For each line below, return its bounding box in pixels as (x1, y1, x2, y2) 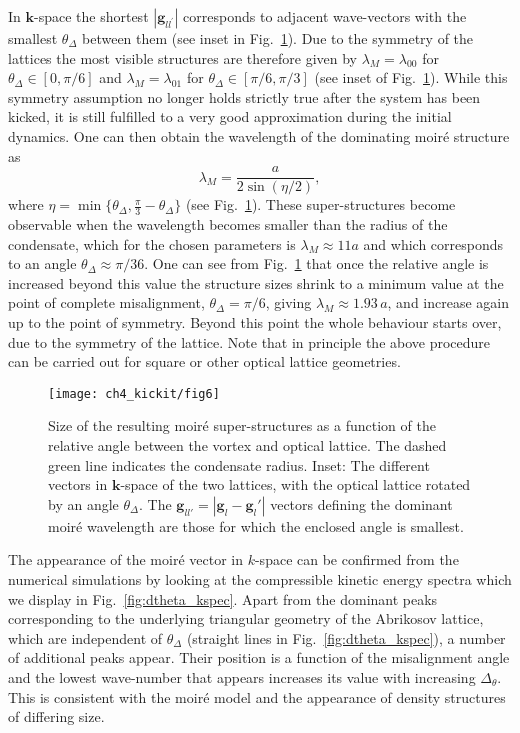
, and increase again (387, 292, 510, 313)
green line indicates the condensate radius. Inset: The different (48, 454, 430, 475)
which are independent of (8, 627, 163, 648)
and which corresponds (363, 233, 504, 254)
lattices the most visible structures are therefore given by (8, 47, 357, 68)
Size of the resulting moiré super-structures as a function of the (48, 415, 436, 436)
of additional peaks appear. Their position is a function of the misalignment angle (8, 647, 510, 668)
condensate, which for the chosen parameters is (8, 233, 296, 254)
